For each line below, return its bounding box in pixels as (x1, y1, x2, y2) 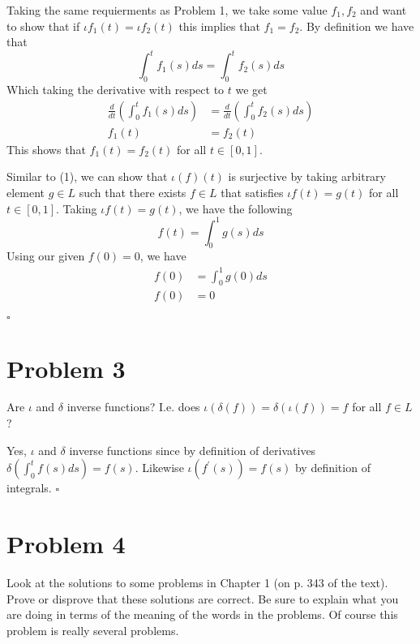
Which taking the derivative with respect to (6, 81, 225, 98)
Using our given (6, 247, 85, 264)
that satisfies (221, 183, 284, 200)
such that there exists (79, 183, 186, 200)
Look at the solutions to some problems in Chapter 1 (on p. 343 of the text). (6, 573, 388, 590)
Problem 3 (6, 351, 126, 384)
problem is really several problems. (6, 621, 179, 638)
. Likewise (135, 459, 184, 476)
